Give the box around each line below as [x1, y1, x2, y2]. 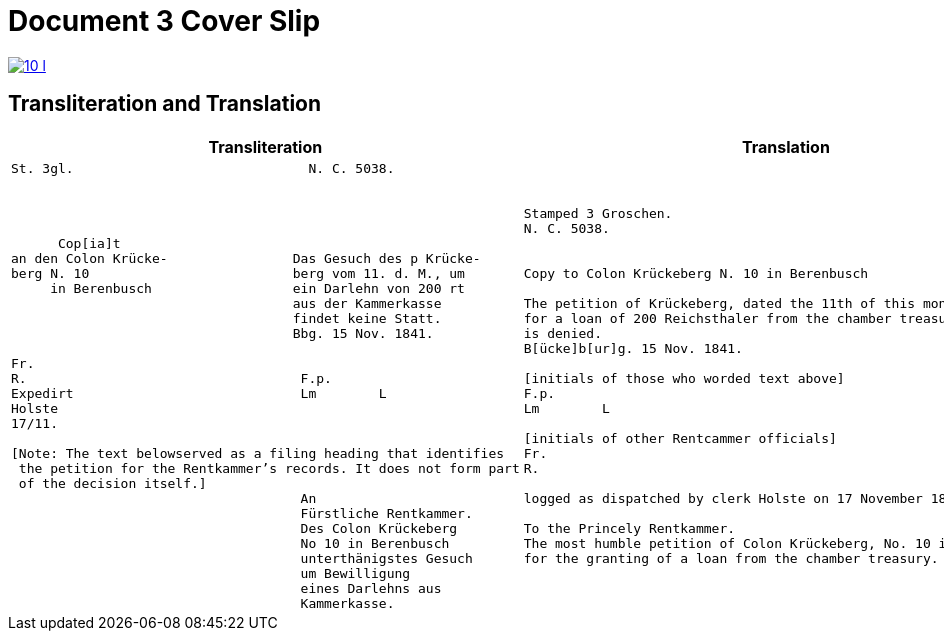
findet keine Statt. [292, 310, 442, 326]
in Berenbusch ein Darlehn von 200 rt [50, 280, 465, 296]
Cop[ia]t [57, 235, 121, 251]
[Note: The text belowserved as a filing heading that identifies [11, 445, 505, 461]
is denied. [523, 325, 603, 341]
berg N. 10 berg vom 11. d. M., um [11, 265, 465, 281]
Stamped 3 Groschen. [523, 205, 673, 221]
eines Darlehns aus [300, 580, 442, 596]
